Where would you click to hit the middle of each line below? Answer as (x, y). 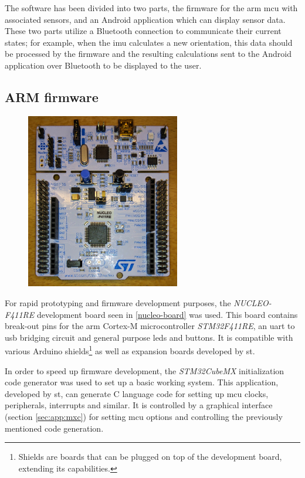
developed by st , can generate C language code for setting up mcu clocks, (137, 393)
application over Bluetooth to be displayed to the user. (103, 65)
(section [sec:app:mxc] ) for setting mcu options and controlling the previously (144, 417)
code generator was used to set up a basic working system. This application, (142, 382)
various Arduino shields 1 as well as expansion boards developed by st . (130, 350)
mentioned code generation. (54, 428)
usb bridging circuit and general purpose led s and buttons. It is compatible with (149, 337)
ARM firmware (52, 96)
